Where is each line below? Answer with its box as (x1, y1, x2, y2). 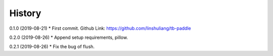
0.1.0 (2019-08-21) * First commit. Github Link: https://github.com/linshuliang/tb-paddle (9, 25, 192, 31)
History (9, 8, 41, 19)
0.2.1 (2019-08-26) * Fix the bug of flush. (9, 43, 95, 50)
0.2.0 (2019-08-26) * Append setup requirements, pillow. (9, 34, 128, 40)
